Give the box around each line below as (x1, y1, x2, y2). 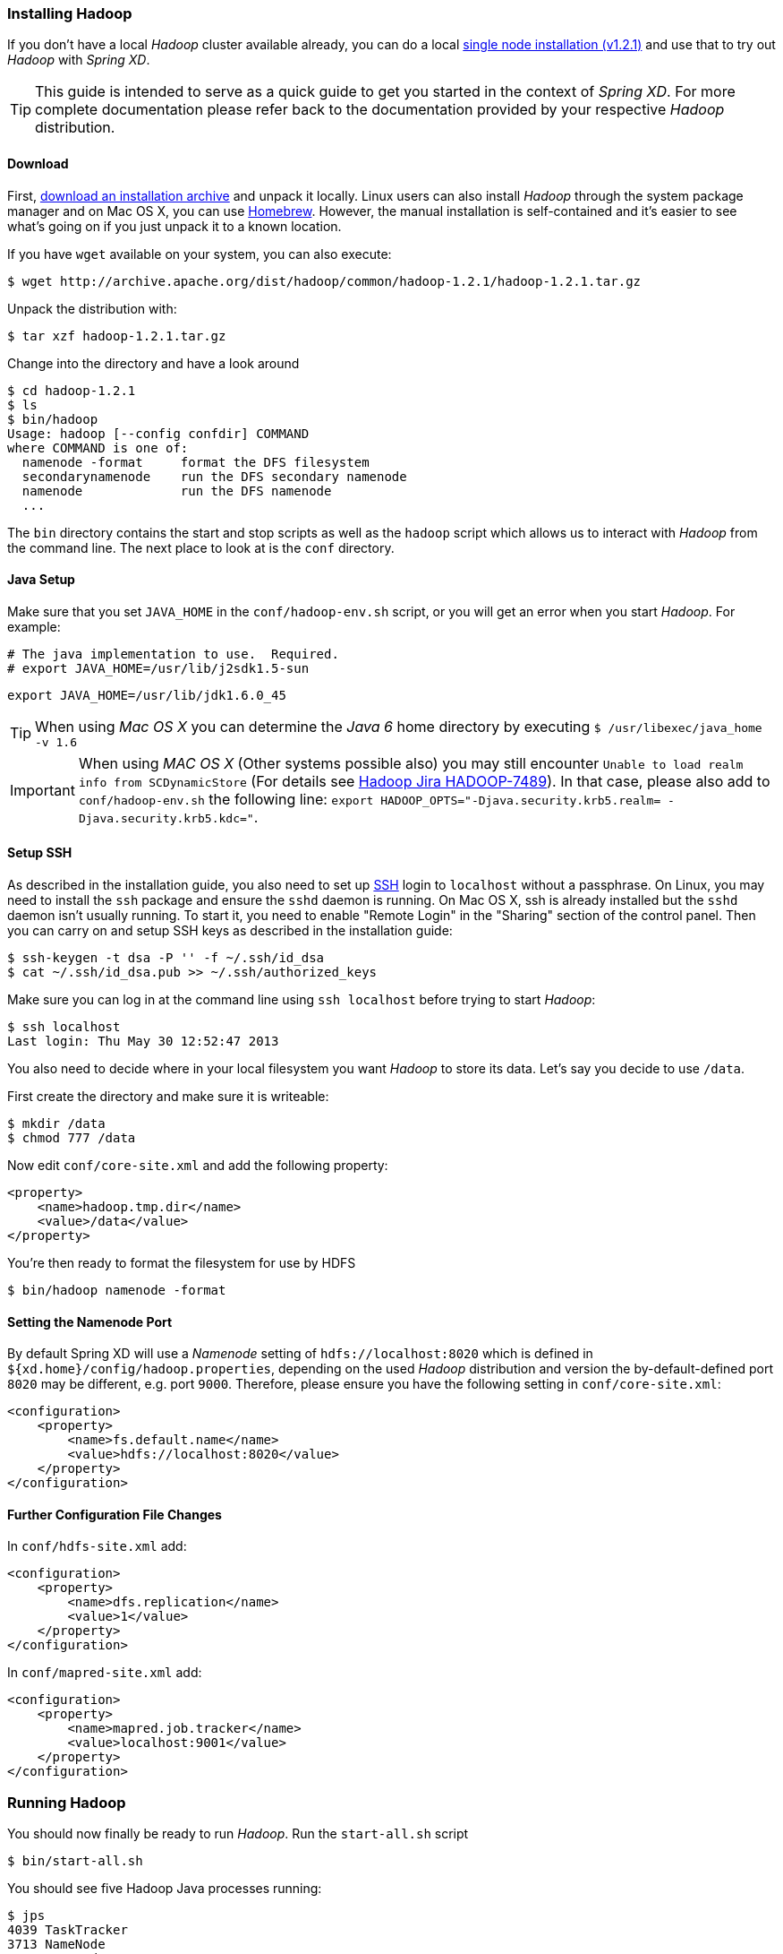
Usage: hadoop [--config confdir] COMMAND (7, 426, 310, 441)
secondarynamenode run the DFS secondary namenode (21, 469, 407, 484)
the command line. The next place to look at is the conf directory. (7, 539, 395, 555)
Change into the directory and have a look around (7, 355, 300, 371)
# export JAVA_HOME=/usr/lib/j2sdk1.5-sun (7, 660, 310, 676)
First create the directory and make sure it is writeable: (7, 1089, 329, 1105)
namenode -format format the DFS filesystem (21, 454, 370, 469)
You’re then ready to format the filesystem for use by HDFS (7, 1255, 356, 1271)
